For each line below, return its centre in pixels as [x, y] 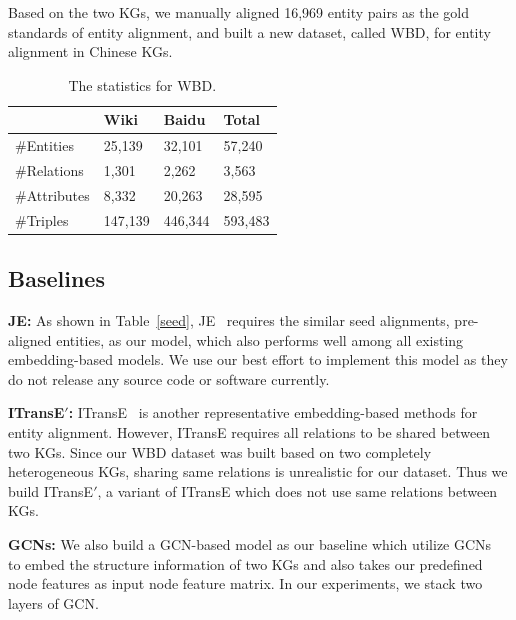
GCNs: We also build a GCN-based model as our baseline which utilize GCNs [250, 543]
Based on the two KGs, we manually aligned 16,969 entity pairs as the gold [239, 12]
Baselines [56, 278]
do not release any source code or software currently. [169, 378]
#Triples [42, 219]
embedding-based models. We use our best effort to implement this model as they [258, 359]
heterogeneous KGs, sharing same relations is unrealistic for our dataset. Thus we [258, 471]
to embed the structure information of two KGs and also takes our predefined [245, 563]
